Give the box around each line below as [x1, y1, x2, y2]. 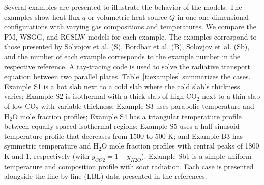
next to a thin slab [202, 91, 260, 101]
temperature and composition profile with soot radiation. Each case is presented [4, 161, 254, 171]
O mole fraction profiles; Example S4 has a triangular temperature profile [12, 110, 242, 121]
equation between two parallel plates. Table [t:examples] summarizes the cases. [4, 71, 251, 82]
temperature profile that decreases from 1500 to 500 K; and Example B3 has [4, 130, 243, 141]
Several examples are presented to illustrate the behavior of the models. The [4, 2, 242, 12]
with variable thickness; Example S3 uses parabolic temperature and [41, 100, 254, 111]
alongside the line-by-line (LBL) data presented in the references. [4, 171, 207, 181]
